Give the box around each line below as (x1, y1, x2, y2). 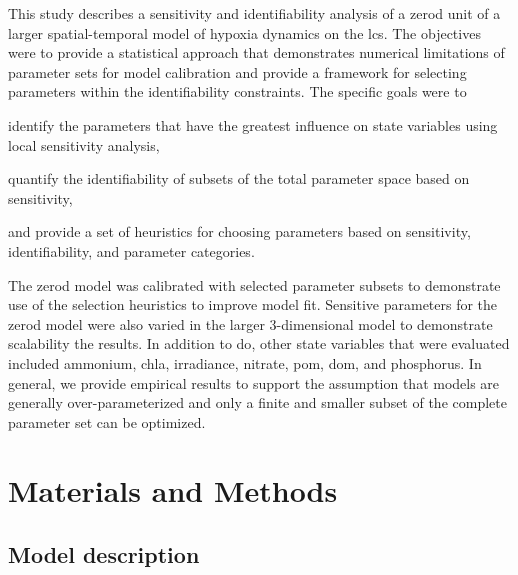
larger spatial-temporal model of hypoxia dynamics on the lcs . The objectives (8, 22, 481, 43)
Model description (8, 539, 200, 570)
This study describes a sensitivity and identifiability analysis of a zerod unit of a (8, 3, 501, 23)
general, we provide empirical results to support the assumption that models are (8, 372, 500, 393)
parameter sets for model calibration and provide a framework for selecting (8, 61, 467, 82)
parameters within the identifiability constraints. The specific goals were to (8, 81, 467, 102)
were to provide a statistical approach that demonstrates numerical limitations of (8, 42, 505, 63)
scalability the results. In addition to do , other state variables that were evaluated (8, 333, 510, 354)
